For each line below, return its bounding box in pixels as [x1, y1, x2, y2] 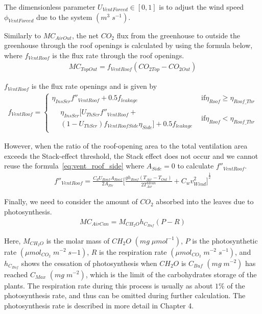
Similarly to [4, 30, 41, 40]
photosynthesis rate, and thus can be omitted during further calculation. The [4, 290, 246, 301]
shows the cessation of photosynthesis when [21, 257, 157, 268]
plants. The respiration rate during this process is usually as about [4, 280, 213, 291]
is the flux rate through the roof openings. [52, 50, 184, 60]
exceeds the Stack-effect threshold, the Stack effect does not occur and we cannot [4, 150, 258, 161]
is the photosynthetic [192, 235, 258, 246]
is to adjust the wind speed [159, 2, 244, 12]
